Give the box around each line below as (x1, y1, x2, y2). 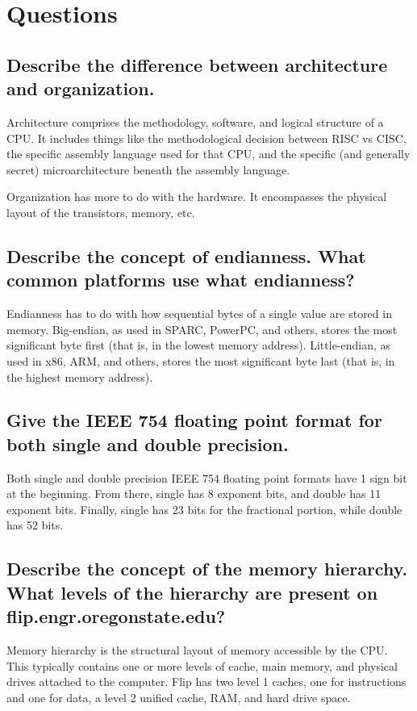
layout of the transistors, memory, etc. (6, 203, 195, 220)
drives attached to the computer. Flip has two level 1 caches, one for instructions (6, 673, 407, 690)
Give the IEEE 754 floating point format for (6, 408, 382, 433)
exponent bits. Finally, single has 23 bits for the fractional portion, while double (6, 500, 402, 517)
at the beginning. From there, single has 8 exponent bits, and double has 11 (6, 485, 382, 502)
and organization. (6, 76, 155, 101)
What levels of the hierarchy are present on (6, 579, 378, 604)
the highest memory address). (6, 368, 153, 385)
